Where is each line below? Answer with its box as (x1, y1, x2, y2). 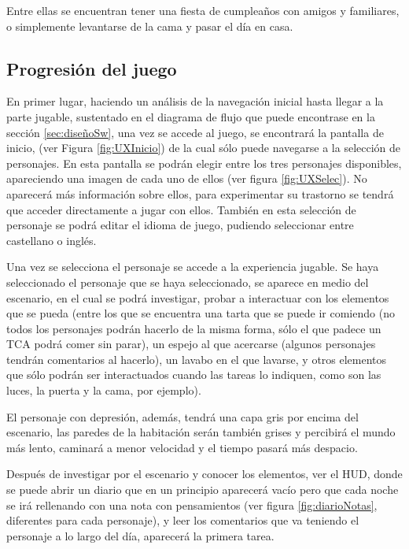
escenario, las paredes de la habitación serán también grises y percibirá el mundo (6, 424, 396, 440)
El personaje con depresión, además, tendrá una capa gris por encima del (6, 408, 359, 425)
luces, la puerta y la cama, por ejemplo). (6, 382, 201, 399)
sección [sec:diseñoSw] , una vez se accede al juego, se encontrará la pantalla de (6, 124, 384, 140)
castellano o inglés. (6, 232, 97, 248)
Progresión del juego (6, 56, 177, 80)
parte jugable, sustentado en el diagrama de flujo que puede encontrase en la (6, 108, 375, 124)
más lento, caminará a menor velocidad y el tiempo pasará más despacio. (6, 439, 358, 455)
